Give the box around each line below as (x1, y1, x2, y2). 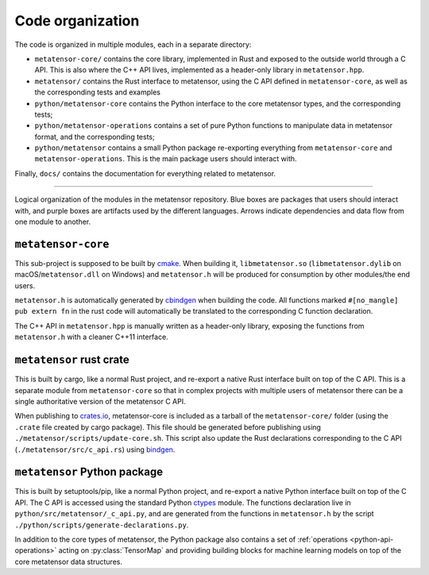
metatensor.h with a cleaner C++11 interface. (14, 332, 168, 342)
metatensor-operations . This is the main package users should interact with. (34, 154, 297, 164)
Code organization (14, 12, 140, 29)
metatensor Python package (14, 465, 163, 479)
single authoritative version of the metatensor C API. (14, 396, 186, 406)
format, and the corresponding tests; (34, 132, 155, 141)
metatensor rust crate (14, 353, 130, 367)
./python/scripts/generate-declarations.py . (14, 520, 189, 530)
